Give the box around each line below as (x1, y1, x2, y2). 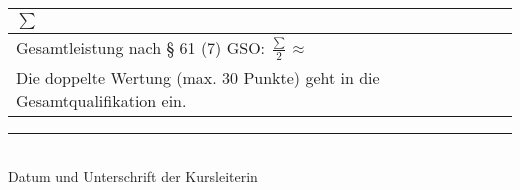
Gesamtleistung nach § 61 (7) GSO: (16, 36, 266, 59)
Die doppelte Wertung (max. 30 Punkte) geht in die (16, 65, 380, 89)
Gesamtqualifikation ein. (16, 88, 187, 112)
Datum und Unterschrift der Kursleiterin (8, 166, 258, 187)
